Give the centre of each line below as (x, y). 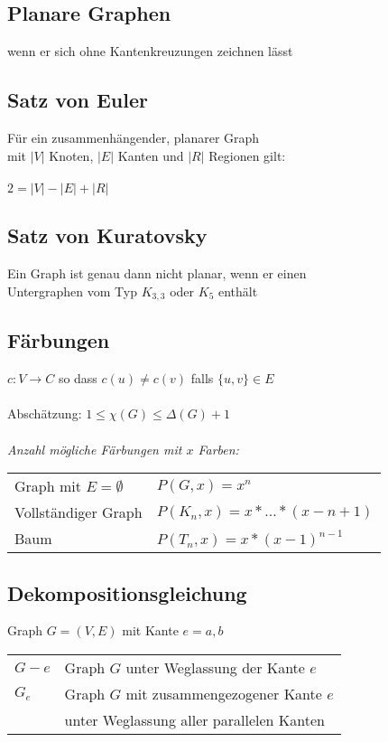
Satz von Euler (78, 100)
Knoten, (71, 155)
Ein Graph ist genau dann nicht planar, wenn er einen (157, 272)
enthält (238, 291)
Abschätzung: (45, 413)
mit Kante (150, 630)
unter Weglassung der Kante (215, 667)
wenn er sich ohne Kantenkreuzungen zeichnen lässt (150, 51)
